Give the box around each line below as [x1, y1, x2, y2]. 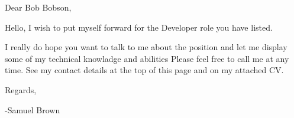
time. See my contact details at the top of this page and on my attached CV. [5, 64, 284, 76]
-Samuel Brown [5, 103, 60, 116]
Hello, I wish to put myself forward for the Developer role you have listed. [5, 21, 273, 33]
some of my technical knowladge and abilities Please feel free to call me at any [5, 52, 289, 64]
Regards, [5, 83, 37, 96]
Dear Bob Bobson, [5, 1, 72, 13]
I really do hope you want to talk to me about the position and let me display [5, 41, 287, 53]
